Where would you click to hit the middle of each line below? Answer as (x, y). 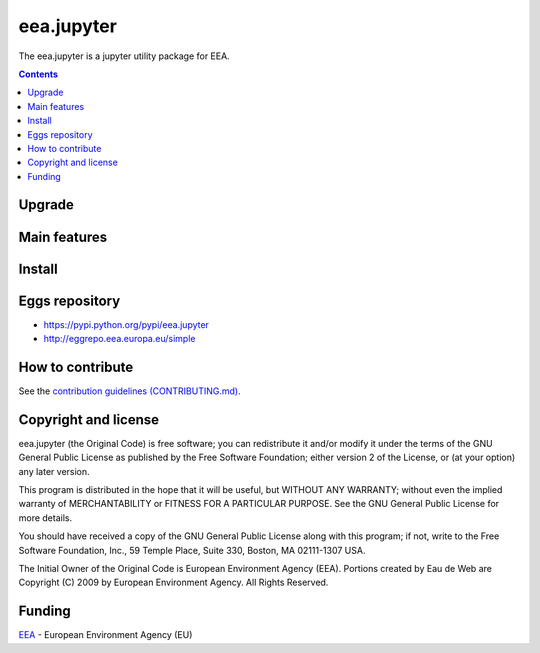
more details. (45, 517)
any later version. (54, 471)
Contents (38, 74)
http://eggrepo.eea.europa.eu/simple (119, 339)
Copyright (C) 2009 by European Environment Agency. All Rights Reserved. (173, 582)
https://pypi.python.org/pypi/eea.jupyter (126, 324)
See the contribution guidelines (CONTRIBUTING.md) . (129, 391)
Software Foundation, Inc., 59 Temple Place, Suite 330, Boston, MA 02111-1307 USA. (192, 550)
